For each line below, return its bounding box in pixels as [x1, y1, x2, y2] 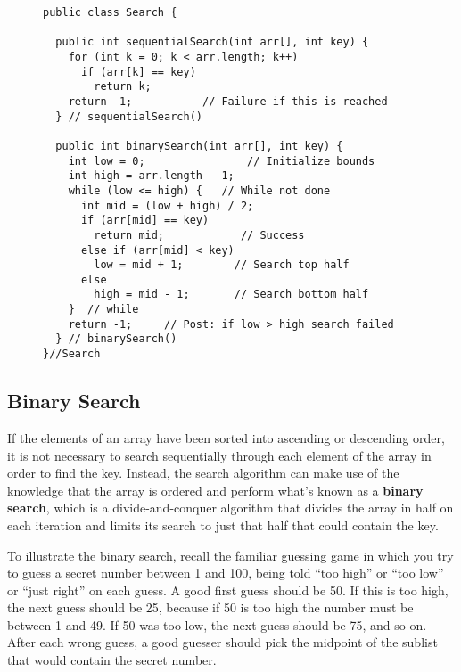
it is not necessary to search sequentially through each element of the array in [7, 446, 432, 464]
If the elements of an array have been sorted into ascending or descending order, [7, 428, 445, 447]
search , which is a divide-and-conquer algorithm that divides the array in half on [7, 498, 454, 517]
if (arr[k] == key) [80, 65, 196, 78]
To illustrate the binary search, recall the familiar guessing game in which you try [7, 545, 454, 564]
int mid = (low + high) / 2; [80, 199, 254, 212]
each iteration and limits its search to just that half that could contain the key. [7, 515, 439, 534]
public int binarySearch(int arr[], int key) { [55, 139, 343, 152]
